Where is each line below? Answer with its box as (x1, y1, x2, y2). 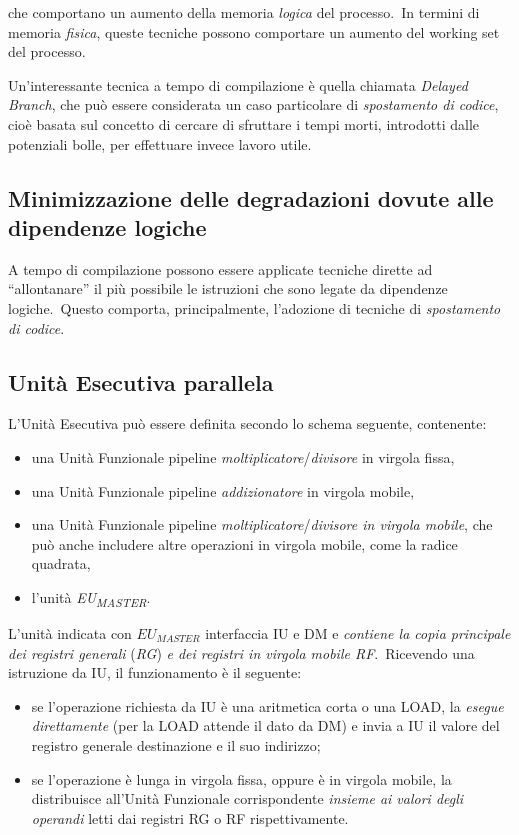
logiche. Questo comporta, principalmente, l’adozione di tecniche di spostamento (8, 297, 501, 318)
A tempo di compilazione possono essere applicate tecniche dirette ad (8, 258, 433, 279)
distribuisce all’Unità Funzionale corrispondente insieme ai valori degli (31, 788, 464, 809)
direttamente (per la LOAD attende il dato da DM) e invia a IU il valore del (31, 715, 500, 736)
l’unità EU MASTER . (31, 586, 151, 610)
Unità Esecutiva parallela (8, 366, 274, 397)
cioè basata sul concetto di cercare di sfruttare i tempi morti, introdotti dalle (8, 113, 480, 134)
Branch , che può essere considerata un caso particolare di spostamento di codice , (8, 94, 499, 115)
